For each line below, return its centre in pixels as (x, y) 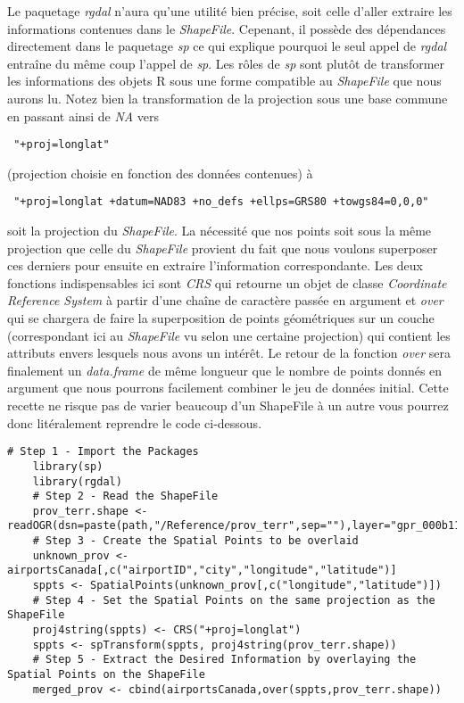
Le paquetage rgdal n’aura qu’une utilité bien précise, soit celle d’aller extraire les (230, 11)
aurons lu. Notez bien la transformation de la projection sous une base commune (228, 98)
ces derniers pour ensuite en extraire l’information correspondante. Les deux (215, 265)
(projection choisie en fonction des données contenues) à (160, 173)
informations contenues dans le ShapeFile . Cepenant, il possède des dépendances (227, 28)
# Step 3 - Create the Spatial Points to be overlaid (195, 541)
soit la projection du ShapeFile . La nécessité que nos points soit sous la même (220, 231)
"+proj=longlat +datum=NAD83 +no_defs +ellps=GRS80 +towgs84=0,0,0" (221, 202)
